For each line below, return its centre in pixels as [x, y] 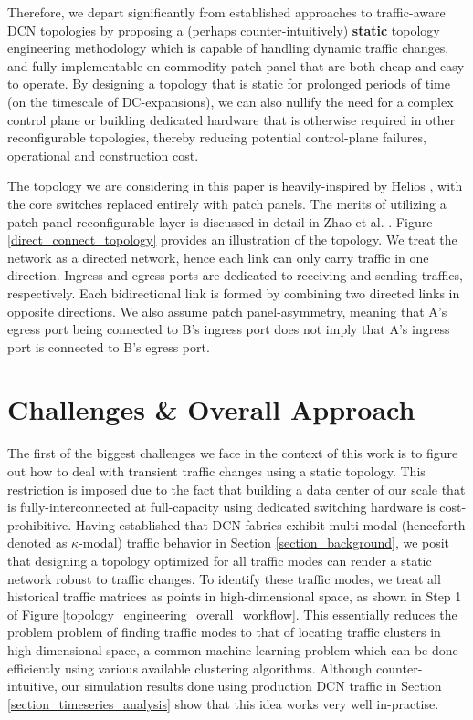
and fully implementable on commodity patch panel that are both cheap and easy [236, 65]
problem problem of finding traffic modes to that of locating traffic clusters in [224, 632]
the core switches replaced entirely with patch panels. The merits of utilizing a [227, 203]
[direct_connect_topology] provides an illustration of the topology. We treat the [232, 240]
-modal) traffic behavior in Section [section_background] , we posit [264, 543]
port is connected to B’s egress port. [109, 346]
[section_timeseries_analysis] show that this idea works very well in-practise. [223, 703]
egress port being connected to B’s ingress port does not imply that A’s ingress [229, 329]
